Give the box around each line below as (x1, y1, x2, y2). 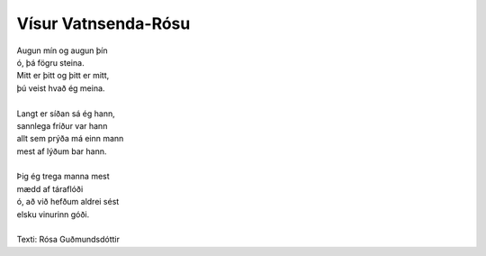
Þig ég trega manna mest (16, 171, 110, 182)
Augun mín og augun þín (16, 45, 108, 56)
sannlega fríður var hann (16, 120, 108, 131)
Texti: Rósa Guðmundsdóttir (16, 234, 121, 245)
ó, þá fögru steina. (16, 57, 85, 68)
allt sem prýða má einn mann (16, 133, 124, 144)
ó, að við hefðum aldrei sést (16, 197, 120, 207)
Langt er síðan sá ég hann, (16, 108, 116, 119)
